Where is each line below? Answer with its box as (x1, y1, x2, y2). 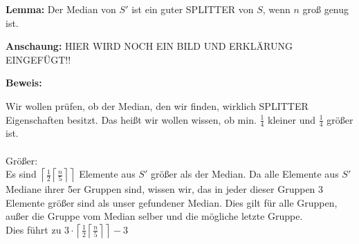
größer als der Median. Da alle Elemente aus (150, 167, 339, 181)
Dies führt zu (6, 222, 62, 236)
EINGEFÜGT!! (6, 52, 71, 66)
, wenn (262, 2, 291, 16)
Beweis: (6, 75, 42, 90)
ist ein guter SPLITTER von (131, 2, 254, 16)
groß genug (302, 2, 349, 16)
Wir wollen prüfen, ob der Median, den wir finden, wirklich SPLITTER (6, 98, 309, 113)
